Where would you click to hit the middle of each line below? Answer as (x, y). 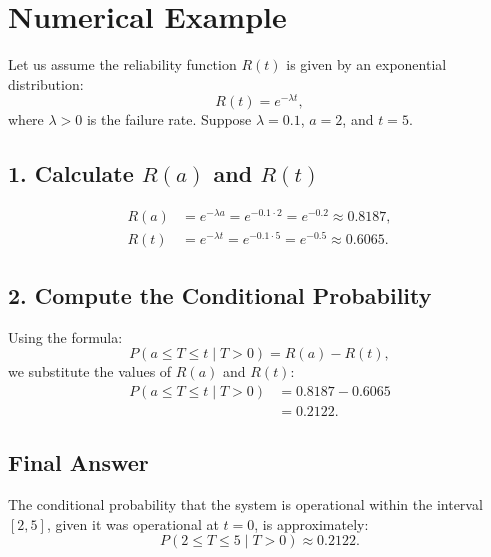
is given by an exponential (366, 64)
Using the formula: (65, 336)
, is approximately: (311, 523)
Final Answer (78, 462)
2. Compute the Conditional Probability (220, 294)
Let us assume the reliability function (122, 64)
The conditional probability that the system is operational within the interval (245, 504)
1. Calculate (71, 173)
